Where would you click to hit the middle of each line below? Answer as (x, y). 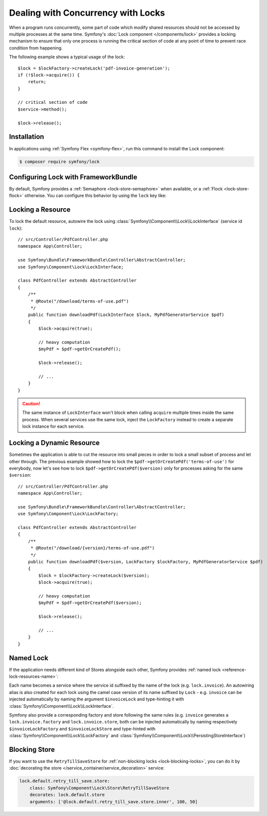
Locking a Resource (40, 210)
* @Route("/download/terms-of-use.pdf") (80, 301)
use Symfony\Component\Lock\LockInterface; (71, 267)
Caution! (31, 404)
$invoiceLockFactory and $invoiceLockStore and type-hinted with (82, 729)
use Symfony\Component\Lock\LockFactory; (68, 514)
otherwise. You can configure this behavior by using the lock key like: (96, 195)
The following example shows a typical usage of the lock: (67, 57)
